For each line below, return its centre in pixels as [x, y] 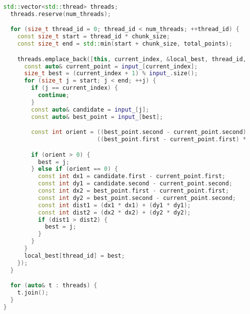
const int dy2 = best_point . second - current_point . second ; [137, 198]
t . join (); [33, 293]
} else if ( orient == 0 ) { [75, 169]
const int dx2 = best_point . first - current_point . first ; [133, 191]
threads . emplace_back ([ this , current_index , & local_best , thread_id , [132, 59]
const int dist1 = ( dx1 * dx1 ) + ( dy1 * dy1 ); [114, 205]
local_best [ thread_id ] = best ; [74, 256]
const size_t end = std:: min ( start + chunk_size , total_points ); [125, 44]
